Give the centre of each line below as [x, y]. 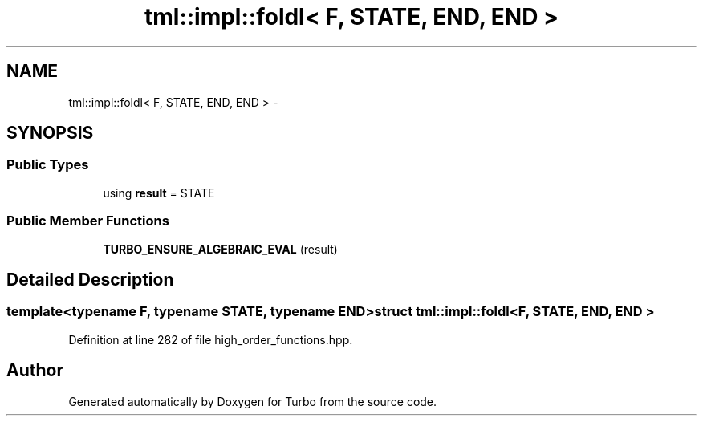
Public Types [48, 165]
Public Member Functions [88, 221]
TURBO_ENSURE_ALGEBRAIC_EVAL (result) [220, 249]
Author [35, 371]
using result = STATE [159, 193]
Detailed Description [90, 279]
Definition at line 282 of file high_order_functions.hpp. [211, 339]
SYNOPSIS [50, 133]
